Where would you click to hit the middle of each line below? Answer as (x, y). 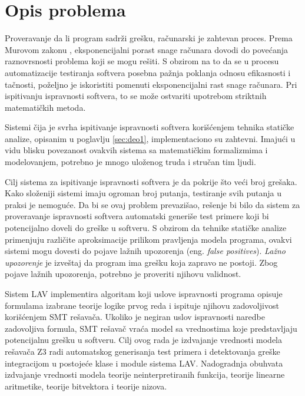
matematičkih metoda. (45, 107)
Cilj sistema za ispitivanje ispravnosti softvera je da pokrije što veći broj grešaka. (151, 181)
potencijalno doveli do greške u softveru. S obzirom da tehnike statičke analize (146, 228)
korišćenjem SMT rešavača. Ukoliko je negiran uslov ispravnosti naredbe (135, 317)
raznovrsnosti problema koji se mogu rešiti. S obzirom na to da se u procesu (142, 61)
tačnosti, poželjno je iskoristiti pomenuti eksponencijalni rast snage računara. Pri (151, 84)
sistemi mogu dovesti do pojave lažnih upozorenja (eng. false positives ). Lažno (145, 251)
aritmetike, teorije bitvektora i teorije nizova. (86, 386)
